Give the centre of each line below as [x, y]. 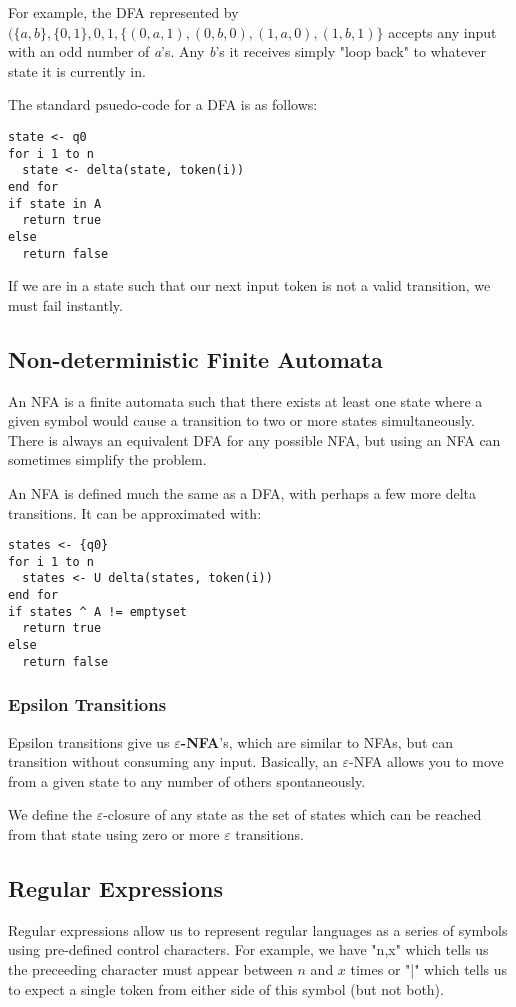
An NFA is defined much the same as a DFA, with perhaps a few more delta [242, 492]
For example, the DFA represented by [123, 12]
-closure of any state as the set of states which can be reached [292, 814]
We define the [50, 814]
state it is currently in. [77, 70]
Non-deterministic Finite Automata [195, 358]
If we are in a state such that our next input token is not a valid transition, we [249, 285]
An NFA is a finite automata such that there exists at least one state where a [245, 400]
